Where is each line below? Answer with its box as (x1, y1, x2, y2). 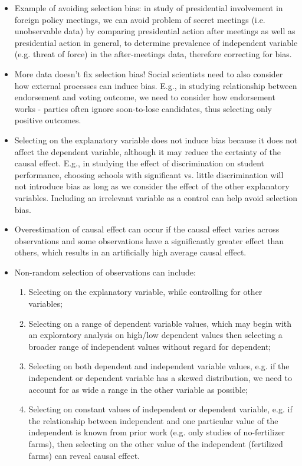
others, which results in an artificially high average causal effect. (14, 246, 247, 258)
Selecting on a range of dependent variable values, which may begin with (28, 317, 292, 329)
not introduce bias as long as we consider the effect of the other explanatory (14, 180, 290, 192)
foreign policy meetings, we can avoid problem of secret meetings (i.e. (14, 13, 265, 25)
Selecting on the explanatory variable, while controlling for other (28, 285, 262, 298)
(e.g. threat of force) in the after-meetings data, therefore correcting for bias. (14, 48, 292, 60)
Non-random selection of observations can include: (14, 265, 196, 278)
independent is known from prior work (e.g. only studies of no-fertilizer (28, 426, 285, 438)
